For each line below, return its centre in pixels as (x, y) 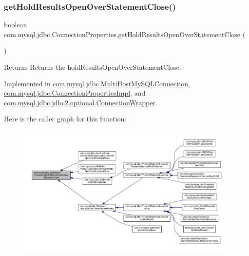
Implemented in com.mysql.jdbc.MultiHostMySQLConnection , (97, 83)
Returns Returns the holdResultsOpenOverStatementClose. (93, 67)
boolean (16, 25)
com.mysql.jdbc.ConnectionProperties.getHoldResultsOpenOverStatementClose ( (125, 34)
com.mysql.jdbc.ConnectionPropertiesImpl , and (75, 93)
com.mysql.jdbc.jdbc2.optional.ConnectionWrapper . (81, 102)
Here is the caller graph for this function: (65, 119)
